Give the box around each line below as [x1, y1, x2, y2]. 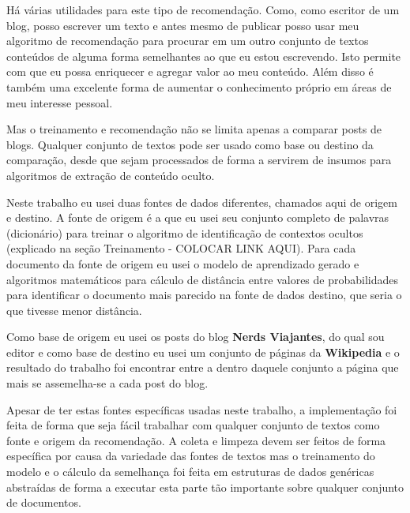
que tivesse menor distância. [6, 301, 142, 318]
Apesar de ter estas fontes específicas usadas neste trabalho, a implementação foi [6, 401, 397, 418]
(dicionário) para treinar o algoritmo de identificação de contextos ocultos [6, 224, 363, 241]
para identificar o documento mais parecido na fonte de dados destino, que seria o [6, 286, 402, 303]
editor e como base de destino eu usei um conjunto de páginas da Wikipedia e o [6, 343, 400, 360]
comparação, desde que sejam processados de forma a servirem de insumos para [6, 152, 392, 168]
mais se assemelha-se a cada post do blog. [6, 375, 209, 391]
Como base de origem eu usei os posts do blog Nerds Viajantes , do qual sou [6, 328, 385, 345]
